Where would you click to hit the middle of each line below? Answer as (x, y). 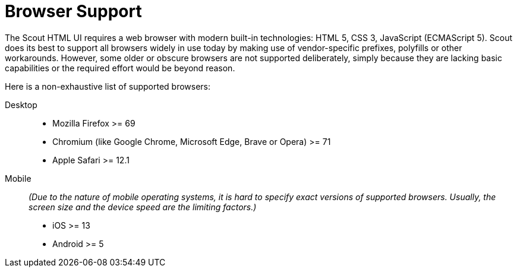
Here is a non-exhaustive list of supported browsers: (108, 86)
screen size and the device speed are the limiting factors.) (143, 207)
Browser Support (73, 11)
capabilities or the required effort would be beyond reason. (120, 68)
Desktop (21, 105)
